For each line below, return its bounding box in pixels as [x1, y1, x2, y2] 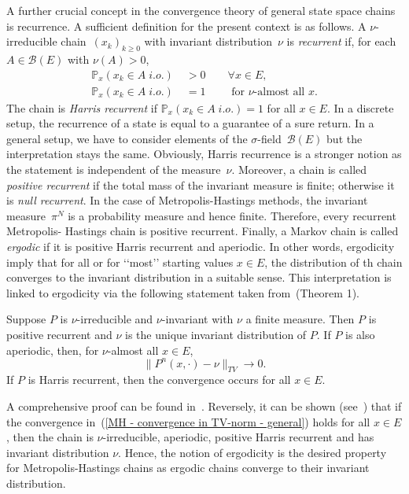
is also [345, 326, 375, 342]
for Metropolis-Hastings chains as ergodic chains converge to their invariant [6, 459, 370, 476]
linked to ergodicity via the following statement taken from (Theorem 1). [6, 284, 359, 300]
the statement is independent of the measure [6, 161, 221, 178]
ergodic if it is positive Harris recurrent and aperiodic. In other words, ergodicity [6, 238, 395, 254]
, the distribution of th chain [264, 253, 403, 270]
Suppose [6, 311, 46, 327]
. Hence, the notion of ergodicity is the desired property [118, 444, 387, 460]
